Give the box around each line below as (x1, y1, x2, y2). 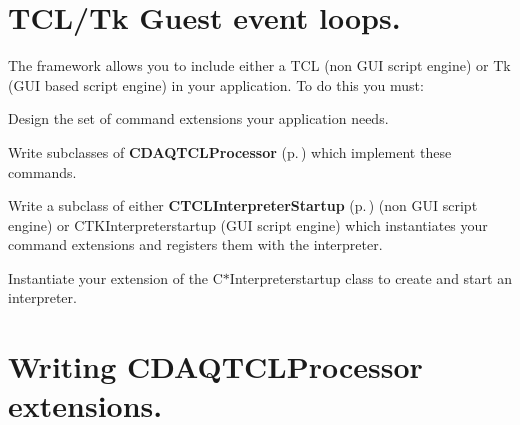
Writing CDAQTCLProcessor (8, 346, 423, 387)
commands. (8, 161, 77, 182)
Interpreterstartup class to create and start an (229, 267, 512, 288)
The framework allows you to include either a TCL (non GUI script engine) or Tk (8, 55, 511, 76)
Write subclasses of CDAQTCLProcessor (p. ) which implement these (8, 141, 452, 162)
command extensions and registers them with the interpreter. (8, 234, 383, 255)
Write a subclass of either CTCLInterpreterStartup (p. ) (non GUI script (8, 195, 478, 216)
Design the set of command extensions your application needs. (8, 108, 389, 129)
